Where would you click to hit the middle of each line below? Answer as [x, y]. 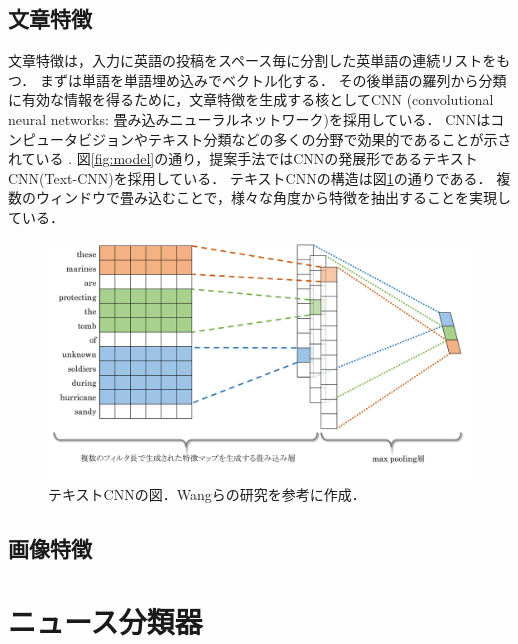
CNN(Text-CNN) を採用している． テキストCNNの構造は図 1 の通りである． [250, 177]
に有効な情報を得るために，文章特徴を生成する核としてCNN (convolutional [251, 99]
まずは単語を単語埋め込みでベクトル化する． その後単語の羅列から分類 [273, 79]
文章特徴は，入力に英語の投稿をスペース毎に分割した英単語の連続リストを [252, 60]
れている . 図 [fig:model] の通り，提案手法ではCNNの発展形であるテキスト [243, 158]
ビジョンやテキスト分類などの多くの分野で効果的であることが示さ [294, 138]
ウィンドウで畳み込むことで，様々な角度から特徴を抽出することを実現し [273, 197]
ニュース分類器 [105, 621]
